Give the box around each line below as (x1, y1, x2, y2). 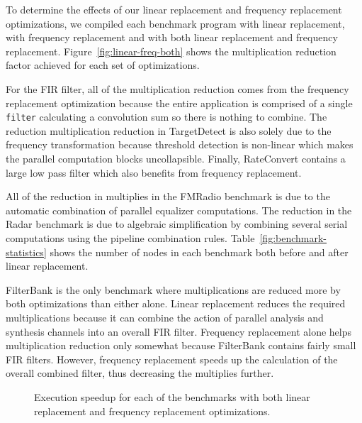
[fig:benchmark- (259, 230, 327, 245)
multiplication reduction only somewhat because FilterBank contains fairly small (6, 338, 356, 353)
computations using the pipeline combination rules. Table (6, 230, 255, 245)
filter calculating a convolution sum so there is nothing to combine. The (6, 109, 327, 124)
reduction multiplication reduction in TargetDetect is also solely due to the (6, 123, 332, 138)
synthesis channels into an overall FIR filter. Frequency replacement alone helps (6, 324, 351, 339)
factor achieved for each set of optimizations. (6, 57, 200, 72)
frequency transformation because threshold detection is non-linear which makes (6, 137, 353, 152)
